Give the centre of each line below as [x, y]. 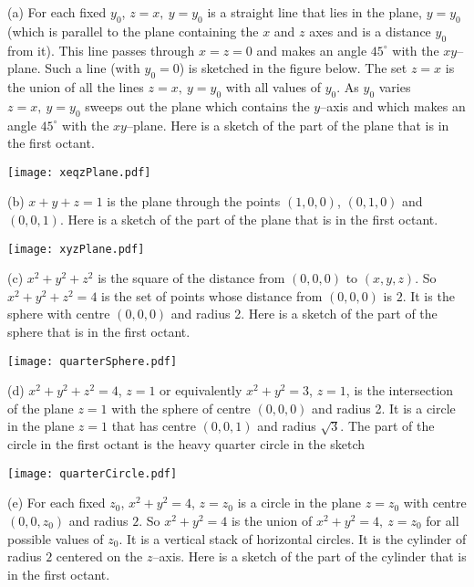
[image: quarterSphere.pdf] [93, 361]
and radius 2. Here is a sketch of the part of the [304, 314]
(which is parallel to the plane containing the [133, 31]
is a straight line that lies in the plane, [314, 12]
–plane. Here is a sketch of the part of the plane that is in [288, 125]
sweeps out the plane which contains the [197, 105]
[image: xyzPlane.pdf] [76, 249]
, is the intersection [400, 390]
